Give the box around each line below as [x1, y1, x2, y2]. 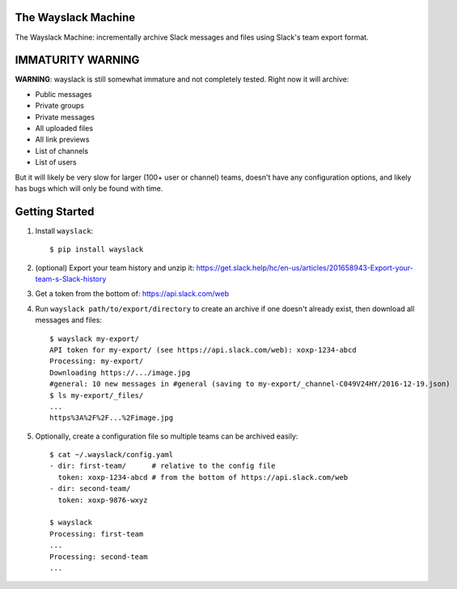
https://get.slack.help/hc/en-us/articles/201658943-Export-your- [196, 263, 414, 273]
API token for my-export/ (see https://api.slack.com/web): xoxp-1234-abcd [49, 345, 357, 354]
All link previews [35, 134, 90, 145]
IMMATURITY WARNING [15, 53, 140, 67]
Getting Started [15, 205, 95, 218]
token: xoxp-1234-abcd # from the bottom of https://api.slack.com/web [57, 472, 349, 481]
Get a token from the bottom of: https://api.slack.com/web [35, 289, 230, 299]
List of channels [35, 146, 89, 155]
